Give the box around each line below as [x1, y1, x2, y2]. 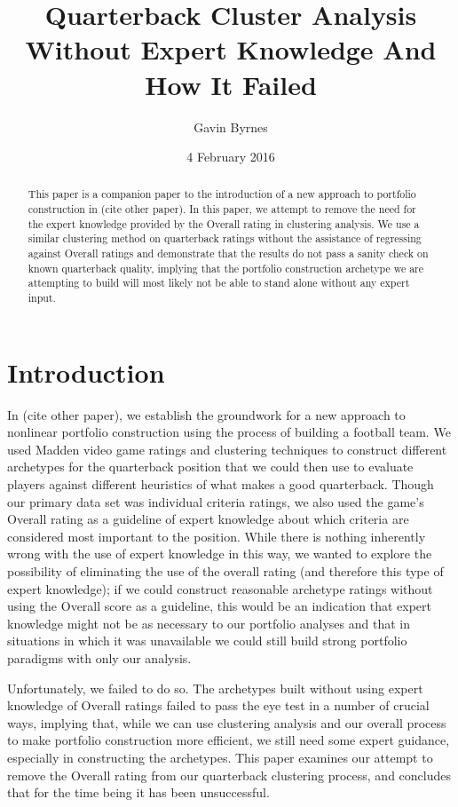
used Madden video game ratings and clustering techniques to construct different [7, 439, 447, 458]
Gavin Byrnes [193, 117, 268, 136]
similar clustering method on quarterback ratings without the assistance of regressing [28, 231, 422, 246]
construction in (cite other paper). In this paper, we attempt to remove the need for [28, 202, 416, 217]
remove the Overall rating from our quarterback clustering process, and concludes [7, 765, 451, 784]
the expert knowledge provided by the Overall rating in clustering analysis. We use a [28, 216, 420, 231]
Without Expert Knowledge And [25, 31, 437, 67]
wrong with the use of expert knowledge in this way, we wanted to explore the [7, 544, 432, 563]
